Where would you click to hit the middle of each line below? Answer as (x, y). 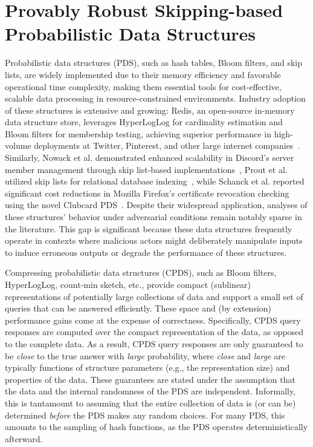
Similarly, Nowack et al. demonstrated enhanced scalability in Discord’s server (150, 158)
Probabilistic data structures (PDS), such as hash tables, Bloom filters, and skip (154, 63)
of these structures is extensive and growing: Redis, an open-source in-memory (150, 110)
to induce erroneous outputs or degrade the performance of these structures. (146, 252)
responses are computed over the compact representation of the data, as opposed (154, 332)
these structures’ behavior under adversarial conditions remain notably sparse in (153, 217)
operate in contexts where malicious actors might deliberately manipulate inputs (154, 240)
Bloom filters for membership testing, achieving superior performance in (138, 133)
